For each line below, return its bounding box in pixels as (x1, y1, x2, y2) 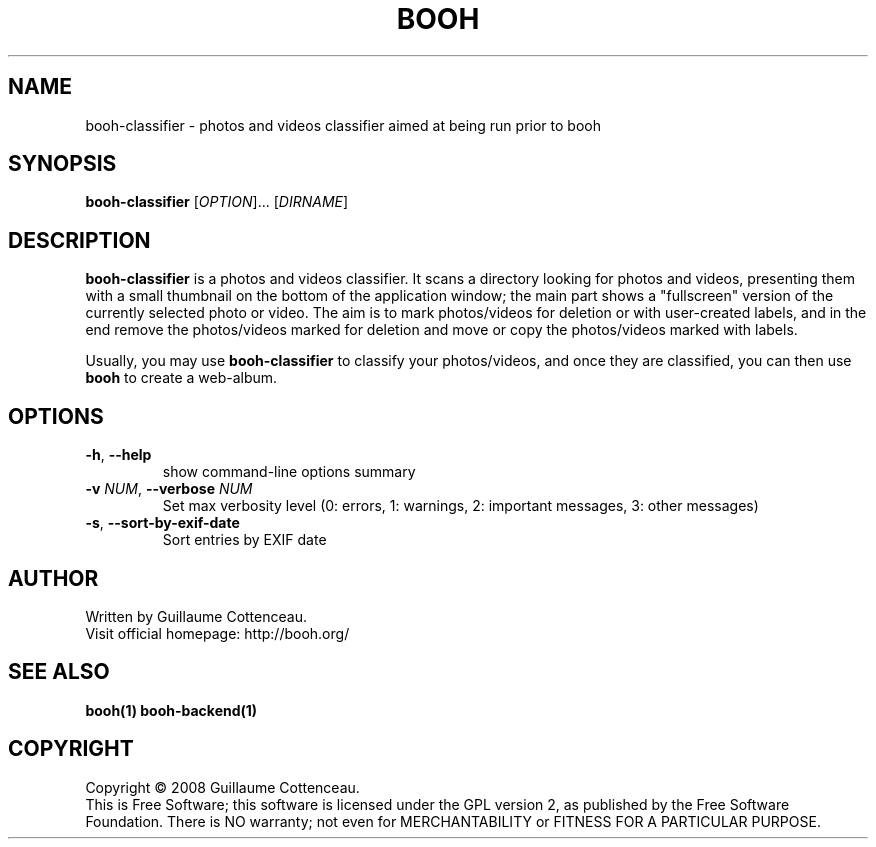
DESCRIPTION (8, 227, 151, 253)
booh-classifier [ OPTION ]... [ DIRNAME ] (85, 193, 349, 211)
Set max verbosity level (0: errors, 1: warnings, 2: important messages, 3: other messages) (162, 497, 759, 515)
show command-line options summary (162, 463, 416, 481)
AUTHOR (8, 565, 99, 591)
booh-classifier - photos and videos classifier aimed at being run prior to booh (85, 116, 601, 134)
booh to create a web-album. (85, 369, 278, 387)
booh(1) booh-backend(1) (85, 701, 258, 719)
